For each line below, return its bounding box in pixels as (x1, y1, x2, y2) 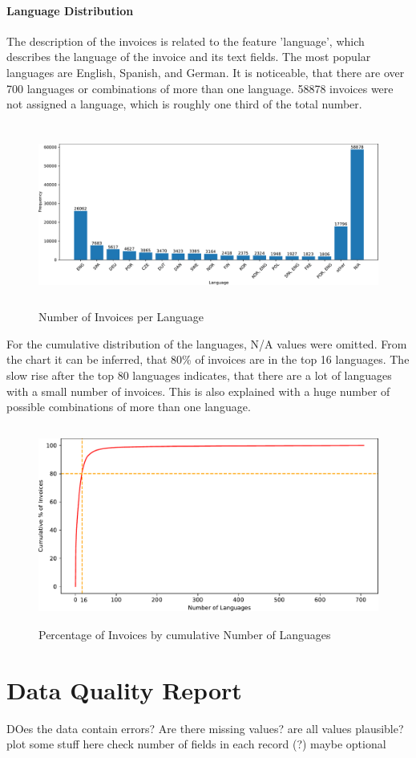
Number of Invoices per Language (38, 308, 204, 325)
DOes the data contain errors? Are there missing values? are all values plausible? (6, 719, 404, 736)
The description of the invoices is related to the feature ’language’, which (6, 32, 365, 49)
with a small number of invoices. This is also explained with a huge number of (6, 382, 390, 399)
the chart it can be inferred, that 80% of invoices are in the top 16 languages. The (6, 351, 410, 368)
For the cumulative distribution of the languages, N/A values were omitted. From (6, 335, 407, 352)
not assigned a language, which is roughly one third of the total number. (6, 96, 362, 112)
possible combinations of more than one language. (6, 398, 251, 415)
